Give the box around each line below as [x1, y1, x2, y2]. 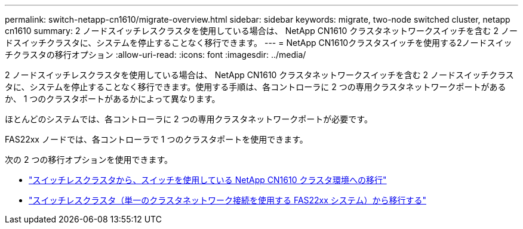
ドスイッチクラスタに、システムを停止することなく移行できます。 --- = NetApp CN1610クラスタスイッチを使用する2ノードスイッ [5, 38, 512, 48]
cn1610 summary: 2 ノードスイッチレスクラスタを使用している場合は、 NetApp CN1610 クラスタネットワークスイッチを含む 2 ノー [5, 26, 518, 36]
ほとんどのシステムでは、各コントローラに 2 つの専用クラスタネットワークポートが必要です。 [5, 114, 373, 124]
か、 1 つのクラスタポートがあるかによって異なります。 [5, 94, 220, 104]
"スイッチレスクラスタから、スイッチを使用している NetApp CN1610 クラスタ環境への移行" [29, 175, 387, 185]
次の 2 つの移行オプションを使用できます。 [5, 154, 173, 165]
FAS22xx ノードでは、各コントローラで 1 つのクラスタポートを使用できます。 [5, 134, 308, 144]
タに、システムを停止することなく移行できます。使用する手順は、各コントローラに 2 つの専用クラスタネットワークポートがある [5, 82, 506, 92]
